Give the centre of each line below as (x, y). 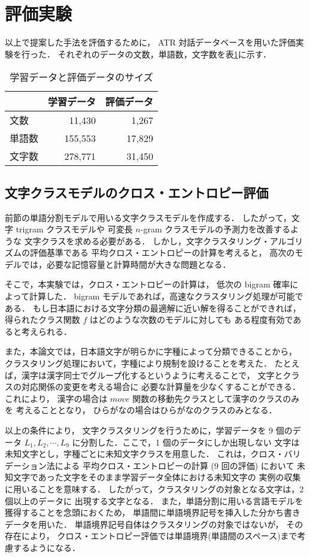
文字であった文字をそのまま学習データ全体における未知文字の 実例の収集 (157, 477)
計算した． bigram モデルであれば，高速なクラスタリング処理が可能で (166, 296)
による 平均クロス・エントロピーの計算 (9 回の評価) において (174, 465)
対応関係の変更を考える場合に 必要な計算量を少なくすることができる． (161, 387)
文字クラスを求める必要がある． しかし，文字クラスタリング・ (147, 240)
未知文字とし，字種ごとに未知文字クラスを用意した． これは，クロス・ (145, 454)
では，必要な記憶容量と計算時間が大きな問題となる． (126, 264)
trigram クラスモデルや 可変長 (74, 229)
